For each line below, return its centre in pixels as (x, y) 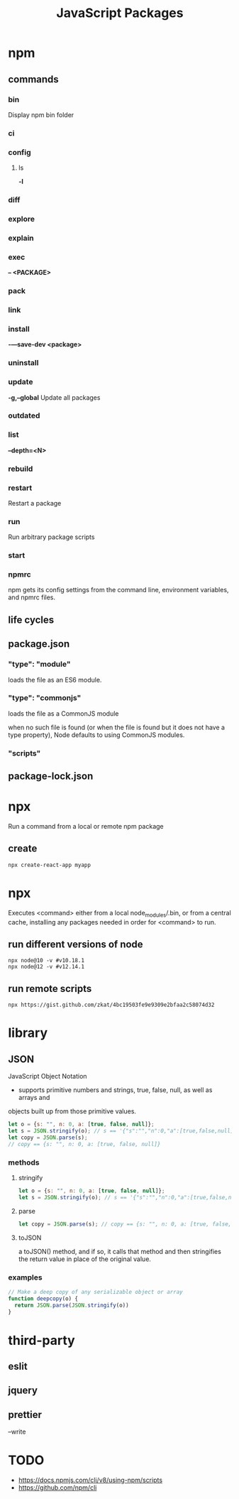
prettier (25, 1414)
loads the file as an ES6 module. (55, 680)
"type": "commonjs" (45, 698)
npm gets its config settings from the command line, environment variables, (118, 590)
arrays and (34, 1098)
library (28, 1033)
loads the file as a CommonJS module (63, 713)
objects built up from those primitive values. (72, 1111)
